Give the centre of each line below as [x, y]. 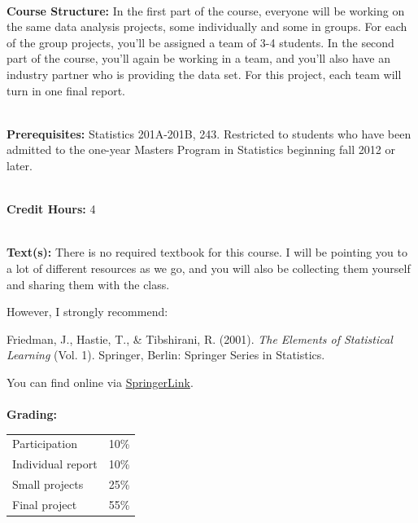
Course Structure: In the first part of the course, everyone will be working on [206, 10]
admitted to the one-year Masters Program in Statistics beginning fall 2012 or [201, 149]
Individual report [55, 464]
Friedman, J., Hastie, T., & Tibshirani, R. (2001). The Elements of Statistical [200, 338]
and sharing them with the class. [88, 284]
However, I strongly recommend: [87, 312]
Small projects [48, 484]
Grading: [32, 414]
